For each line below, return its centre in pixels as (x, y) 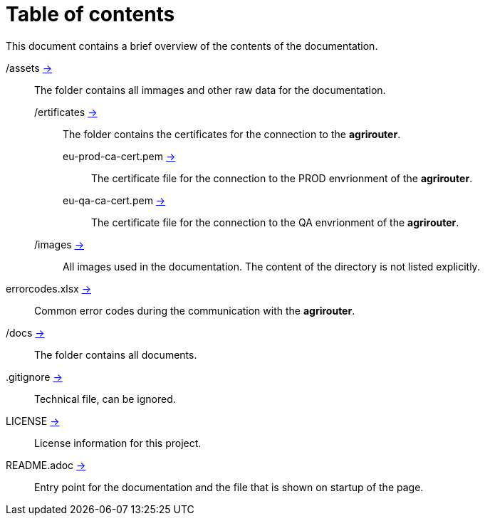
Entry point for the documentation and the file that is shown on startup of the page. (229, 487)
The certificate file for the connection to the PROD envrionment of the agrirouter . (282, 178)
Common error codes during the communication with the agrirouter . (195, 310)
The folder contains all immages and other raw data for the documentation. (210, 90)
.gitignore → (34, 377)
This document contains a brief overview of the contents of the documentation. (192, 46)
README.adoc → (46, 465)
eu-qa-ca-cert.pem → (114, 200)
